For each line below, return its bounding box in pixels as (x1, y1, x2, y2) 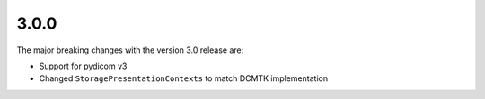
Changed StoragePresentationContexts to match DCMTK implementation (39, 73, 328, 84)
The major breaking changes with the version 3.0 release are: (16, 45, 244, 55)
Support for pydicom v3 (39, 61, 128, 71)
